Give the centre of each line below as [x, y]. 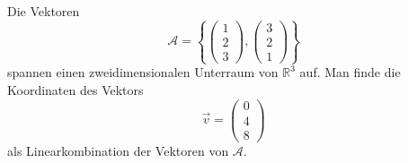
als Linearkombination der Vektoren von [118, 150]
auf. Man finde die [350, 72]
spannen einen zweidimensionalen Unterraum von [143, 72]
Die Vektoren [44, 11]
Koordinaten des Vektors [75, 89]
